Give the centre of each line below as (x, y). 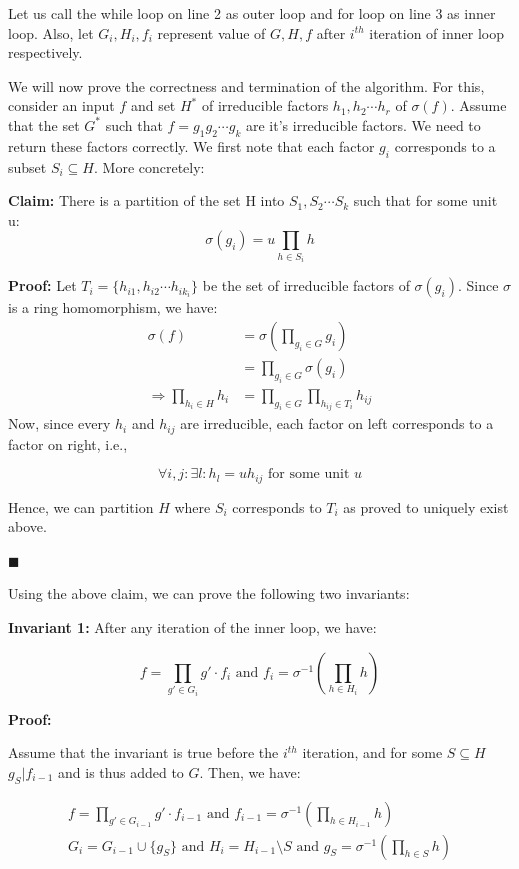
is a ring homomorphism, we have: (113, 307)
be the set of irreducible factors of (306, 285)
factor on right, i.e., (68, 443)
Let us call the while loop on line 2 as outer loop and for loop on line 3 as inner (252, 13)
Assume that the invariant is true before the (143, 752)
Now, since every (59, 423)
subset (27, 166)
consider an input (61, 105)
